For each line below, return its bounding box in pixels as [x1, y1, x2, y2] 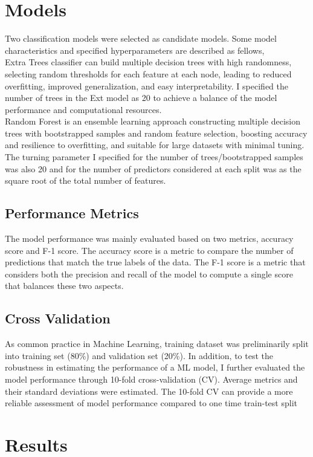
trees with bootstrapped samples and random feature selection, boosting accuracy [5, 126, 308, 139]
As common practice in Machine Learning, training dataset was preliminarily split [5, 337, 309, 350]
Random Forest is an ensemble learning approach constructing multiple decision [5, 115, 300, 128]
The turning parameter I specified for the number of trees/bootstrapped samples [5, 151, 303, 163]
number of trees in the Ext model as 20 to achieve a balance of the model [5, 91, 277, 104]
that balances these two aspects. [5, 279, 124, 292]
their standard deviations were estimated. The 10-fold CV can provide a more [5, 384, 293, 397]
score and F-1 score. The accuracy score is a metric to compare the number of [5, 244, 294, 256]
